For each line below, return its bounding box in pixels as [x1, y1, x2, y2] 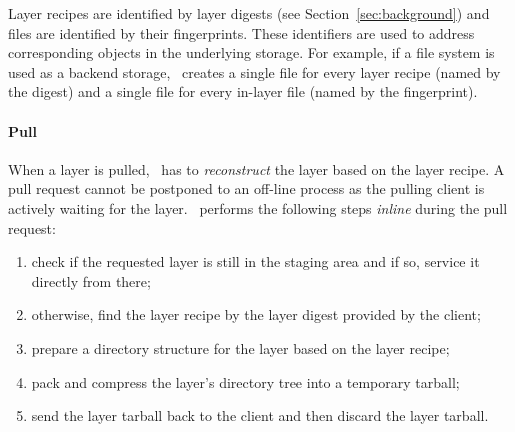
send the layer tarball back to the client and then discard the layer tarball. [31, 405, 489, 426]
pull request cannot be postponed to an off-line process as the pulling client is [8, 178, 485, 199]
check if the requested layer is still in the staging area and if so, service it [31, 251, 480, 272]
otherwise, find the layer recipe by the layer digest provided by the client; [31, 304, 481, 325]
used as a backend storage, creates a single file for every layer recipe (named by [8, 61, 501, 82]
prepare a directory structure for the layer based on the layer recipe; [31, 337, 450, 358]
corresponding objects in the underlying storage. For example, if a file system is [8, 42, 495, 63]
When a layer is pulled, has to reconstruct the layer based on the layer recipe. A [8, 158, 505, 179]
